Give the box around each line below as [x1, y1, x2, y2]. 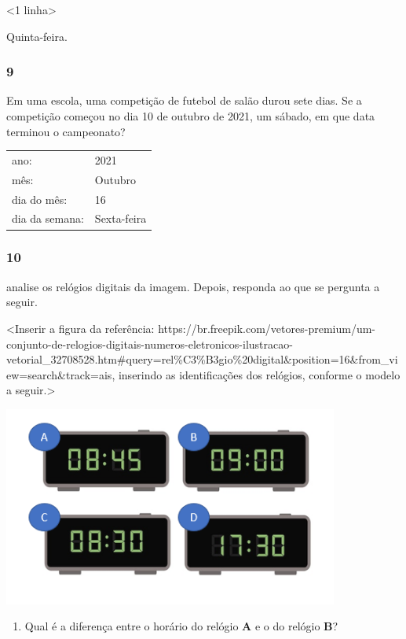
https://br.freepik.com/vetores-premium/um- [158, 319, 375, 336]
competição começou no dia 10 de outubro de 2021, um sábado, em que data [6, 108, 375, 124]
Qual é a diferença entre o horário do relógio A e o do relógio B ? [24, 618, 338, 634]
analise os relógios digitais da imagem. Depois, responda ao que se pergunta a [6, 278, 380, 294]
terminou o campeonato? [6, 123, 126, 139]
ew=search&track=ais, [6, 366, 115, 382]
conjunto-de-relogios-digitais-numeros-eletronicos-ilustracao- [6, 335, 293, 352]
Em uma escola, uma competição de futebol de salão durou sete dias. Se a [6, 92, 362, 109]
